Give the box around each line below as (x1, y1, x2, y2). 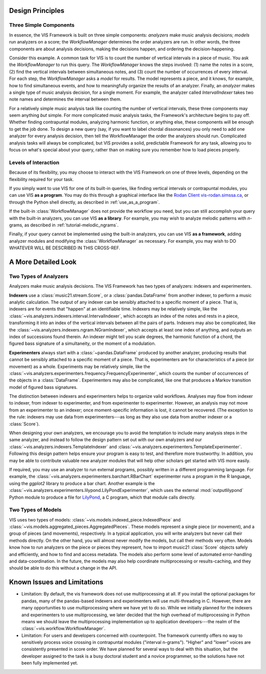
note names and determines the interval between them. (9, 96, 122, 102)
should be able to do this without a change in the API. (9, 565, 118, 571)
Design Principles (9, 6, 65, 15)
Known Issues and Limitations (9, 578, 103, 587)
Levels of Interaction (9, 159, 60, 166)
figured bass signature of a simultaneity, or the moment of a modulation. (9, 340, 156, 346)
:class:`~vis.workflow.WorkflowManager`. (21, 626, 106, 632)
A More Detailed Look (9, 258, 77, 266)
